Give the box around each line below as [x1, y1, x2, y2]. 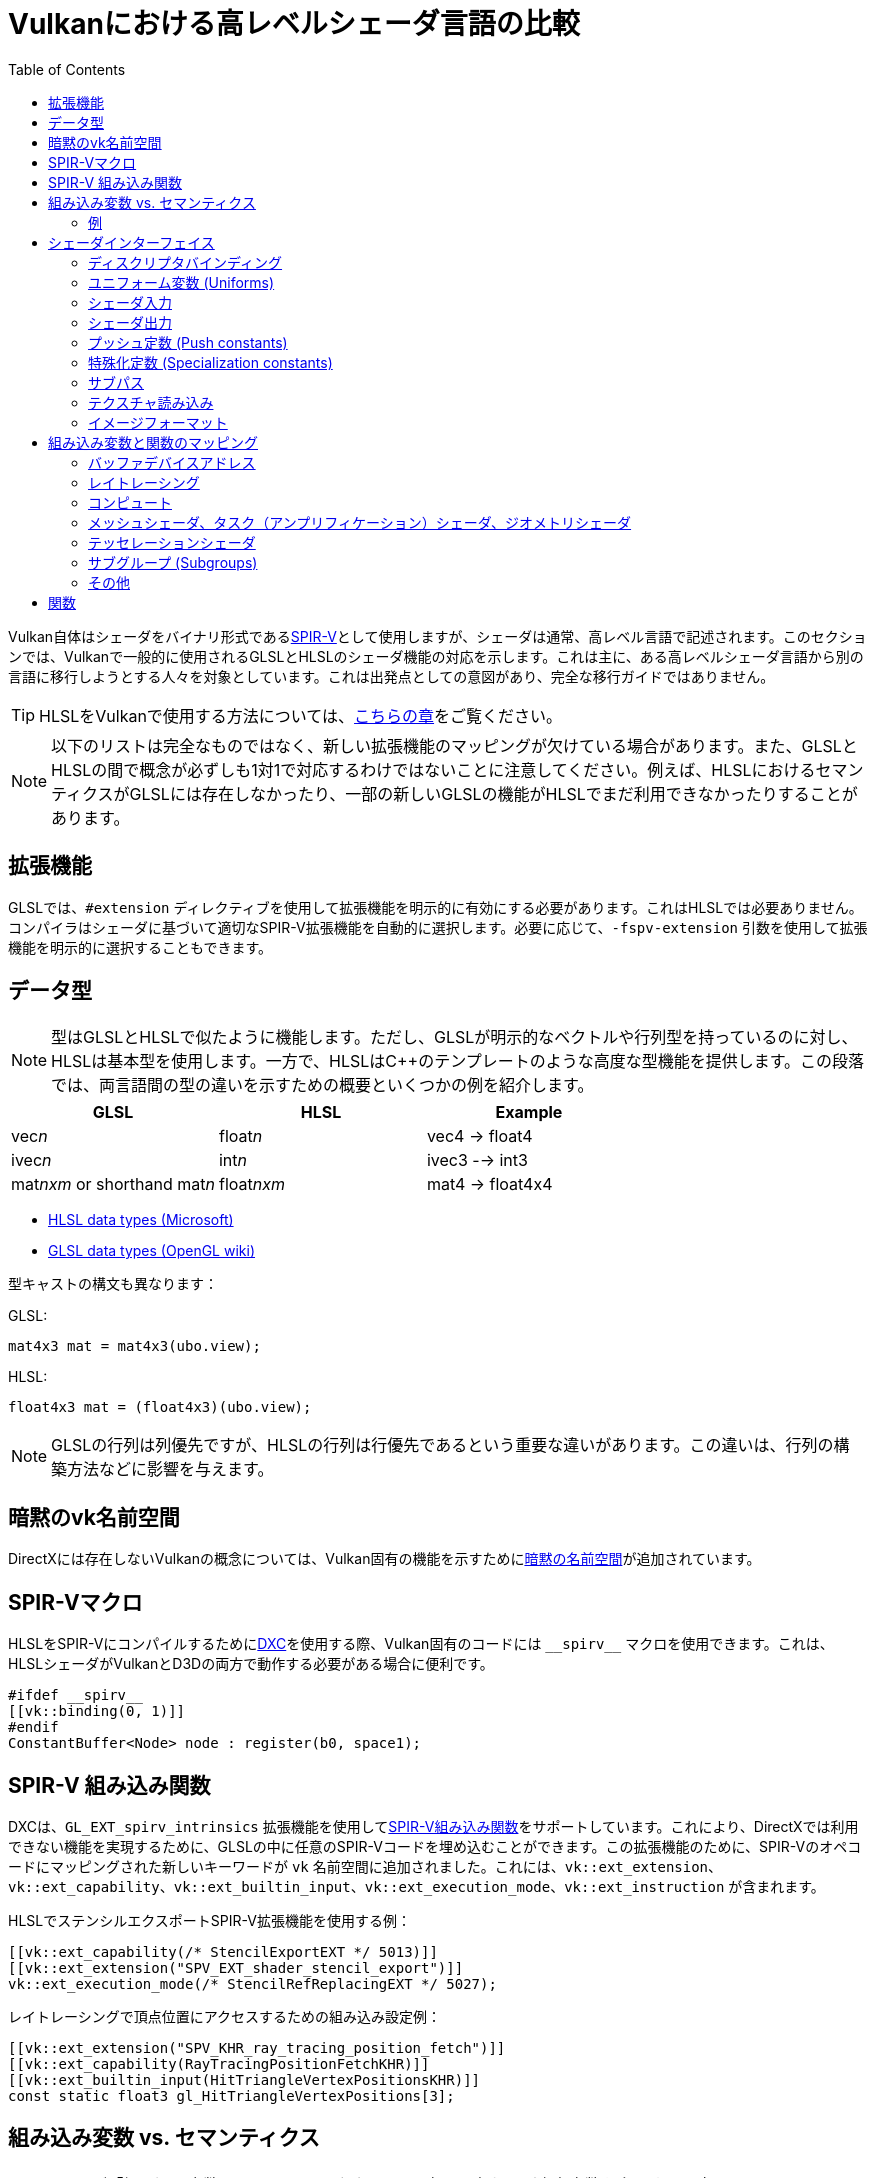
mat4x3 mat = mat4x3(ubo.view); [8, 1338, 261, 1355]
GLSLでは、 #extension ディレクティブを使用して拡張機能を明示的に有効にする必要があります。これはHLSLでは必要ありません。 [8, 898, 863, 916]
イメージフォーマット [88, 413, 228, 431]
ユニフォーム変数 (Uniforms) [88, 273, 275, 291]
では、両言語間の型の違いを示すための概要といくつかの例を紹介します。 [51, 1075, 594, 1096]
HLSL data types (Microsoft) [48, 1211, 234, 1229]
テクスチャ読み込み [88, 393, 214, 411]
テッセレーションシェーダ [88, 533, 256, 551]
